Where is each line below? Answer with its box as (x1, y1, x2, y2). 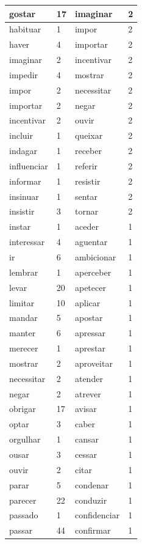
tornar (74, 205, 99, 218)
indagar (9, 144, 37, 157)
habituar (9, 23, 41, 35)
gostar (9, 7, 36, 20)
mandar (9, 311, 38, 324)
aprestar (74, 342, 105, 355)
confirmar (74, 524, 111, 537)
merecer (9, 342, 38, 355)
